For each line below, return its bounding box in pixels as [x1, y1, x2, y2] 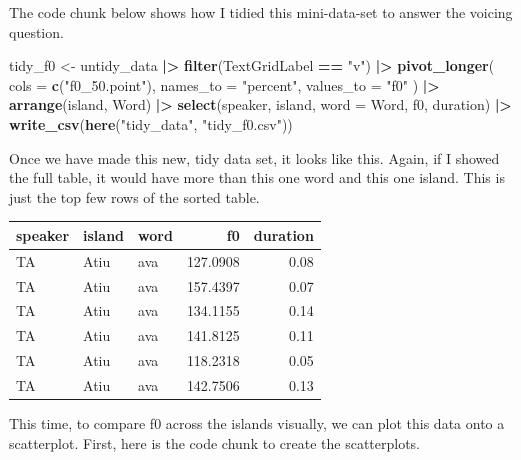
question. [9, 21, 64, 42]
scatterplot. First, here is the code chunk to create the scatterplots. [9, 432, 421, 453]
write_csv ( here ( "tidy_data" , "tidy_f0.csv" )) [9, 113, 293, 134]
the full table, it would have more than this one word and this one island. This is [9, 167, 505, 188]
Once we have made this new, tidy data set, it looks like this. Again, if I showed [9, 147, 500, 168]
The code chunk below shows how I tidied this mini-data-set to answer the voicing [9, 2, 513, 22]
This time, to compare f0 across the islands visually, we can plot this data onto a [9, 413, 505, 433]
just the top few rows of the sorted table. [9, 186, 260, 207]
